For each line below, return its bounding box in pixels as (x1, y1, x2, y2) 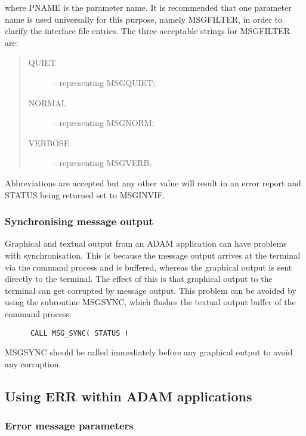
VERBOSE (28, 136, 70, 149)
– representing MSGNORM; (52, 116, 154, 129)
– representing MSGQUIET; (52, 76, 156, 88)
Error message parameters (5, 418, 134, 433)
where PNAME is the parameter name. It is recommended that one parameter (5, 1, 292, 13)
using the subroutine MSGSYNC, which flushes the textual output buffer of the (5, 296, 296, 308)
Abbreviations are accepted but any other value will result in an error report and (5, 176, 301, 189)
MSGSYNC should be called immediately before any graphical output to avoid (5, 346, 293, 358)
